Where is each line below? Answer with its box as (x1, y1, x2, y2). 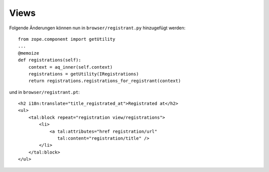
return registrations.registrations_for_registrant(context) (28, 78, 181, 84)
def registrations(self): (18, 57, 82, 63)
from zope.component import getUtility (18, 36, 116, 42)
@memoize (18, 50, 39, 56)
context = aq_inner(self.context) (28, 64, 113, 70)
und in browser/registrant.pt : (9, 89, 80, 95)
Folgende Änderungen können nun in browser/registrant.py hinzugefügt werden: (9, 25, 186, 31)
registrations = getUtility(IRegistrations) (28, 71, 139, 77)
